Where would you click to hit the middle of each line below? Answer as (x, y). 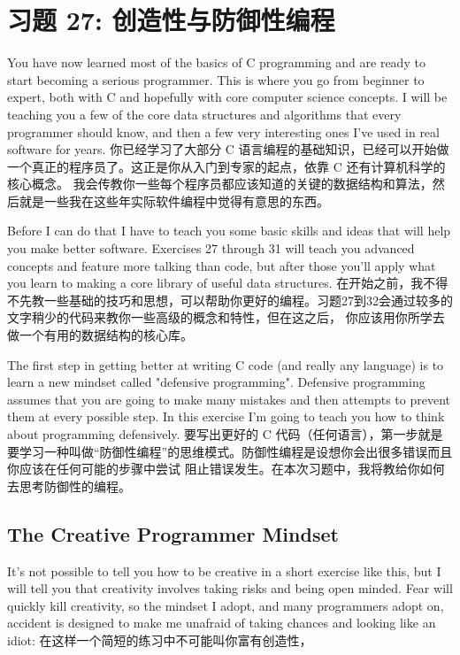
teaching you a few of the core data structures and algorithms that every (204, 114)
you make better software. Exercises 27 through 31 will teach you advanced (211, 248)
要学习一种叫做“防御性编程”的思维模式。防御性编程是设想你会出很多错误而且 (230, 451)
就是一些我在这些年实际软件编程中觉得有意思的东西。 (174, 200)
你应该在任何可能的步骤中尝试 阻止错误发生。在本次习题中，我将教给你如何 (226, 469)
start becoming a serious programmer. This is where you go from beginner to (216, 79)
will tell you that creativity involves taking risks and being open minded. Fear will (230, 588)
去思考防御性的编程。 (69, 485)
